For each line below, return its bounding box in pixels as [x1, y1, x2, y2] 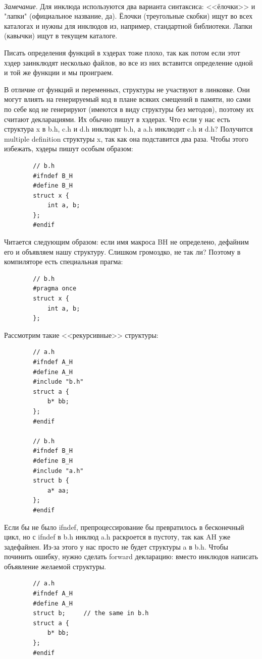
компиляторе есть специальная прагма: [4, 256, 123, 267]
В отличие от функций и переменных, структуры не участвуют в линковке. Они [4, 84, 250, 94]
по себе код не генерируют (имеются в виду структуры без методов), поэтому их [4, 103, 254, 114]
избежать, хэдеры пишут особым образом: [4, 143, 133, 154]
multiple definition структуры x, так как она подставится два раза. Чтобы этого [4, 133, 248, 144]
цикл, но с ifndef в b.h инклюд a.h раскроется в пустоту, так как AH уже [4, 531, 231, 542]
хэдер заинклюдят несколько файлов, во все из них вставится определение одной [4, 57, 253, 68]
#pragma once [33, 285, 77, 292]
